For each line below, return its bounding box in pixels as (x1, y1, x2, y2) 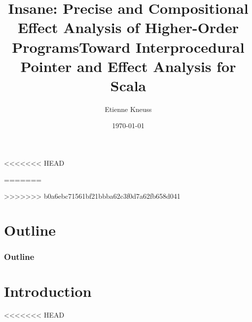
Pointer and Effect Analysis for (20, 56, 236, 76)
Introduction (4, 281, 92, 301)
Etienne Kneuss (105, 104, 152, 114)
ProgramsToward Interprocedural (12, 36, 245, 57)
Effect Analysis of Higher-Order (17, 17, 239, 37)
